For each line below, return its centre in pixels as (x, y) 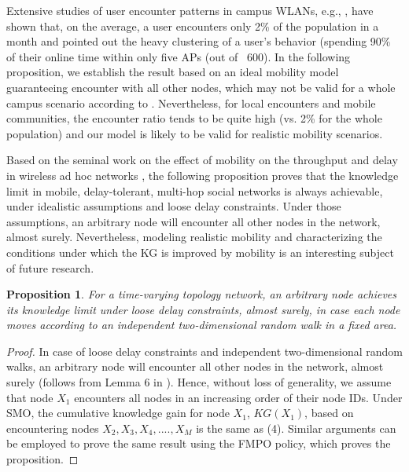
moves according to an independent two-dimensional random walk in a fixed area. (202, 325)
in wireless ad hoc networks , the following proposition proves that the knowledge (203, 175)
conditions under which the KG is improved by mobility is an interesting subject (200, 252)
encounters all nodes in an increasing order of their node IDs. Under (238, 397)
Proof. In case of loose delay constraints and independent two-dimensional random (205, 351)
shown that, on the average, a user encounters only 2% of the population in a (193, 26)
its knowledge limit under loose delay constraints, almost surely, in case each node (203, 309)
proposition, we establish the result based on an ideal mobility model (173, 72)
